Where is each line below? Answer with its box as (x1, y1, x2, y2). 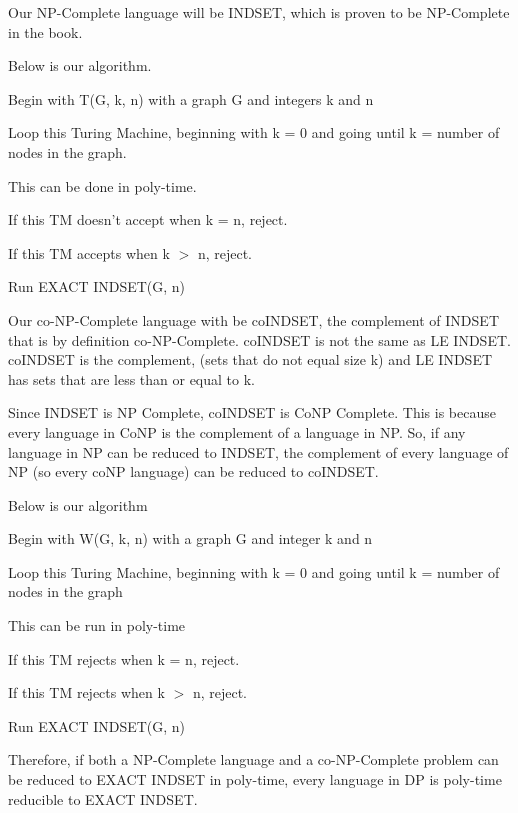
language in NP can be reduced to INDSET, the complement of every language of (8, 441, 509, 462)
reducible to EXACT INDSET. (8, 788, 198, 809)
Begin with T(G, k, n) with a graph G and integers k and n (8, 88, 374, 109)
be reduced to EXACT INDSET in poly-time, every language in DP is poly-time (8, 769, 502, 790)
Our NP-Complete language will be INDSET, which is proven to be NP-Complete (8, 2, 510, 22)
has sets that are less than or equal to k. (8, 368, 255, 389)
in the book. (8, 21, 83, 42)
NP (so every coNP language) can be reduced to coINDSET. (8, 461, 379, 482)
